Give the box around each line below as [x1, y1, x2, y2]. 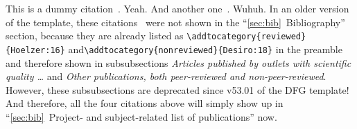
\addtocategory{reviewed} [186, 32, 306, 42]
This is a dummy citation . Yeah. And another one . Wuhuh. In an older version [6, 1, 349, 15]
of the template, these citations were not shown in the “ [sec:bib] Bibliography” [6, 14, 345, 29]
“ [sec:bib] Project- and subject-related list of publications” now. [6, 109, 277, 123]
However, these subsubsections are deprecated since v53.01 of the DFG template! [6, 82, 349, 97]
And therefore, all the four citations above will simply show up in [6, 96, 284, 110]
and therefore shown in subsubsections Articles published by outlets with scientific [6, 55, 351, 70]
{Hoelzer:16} [6, 45, 65, 55]
